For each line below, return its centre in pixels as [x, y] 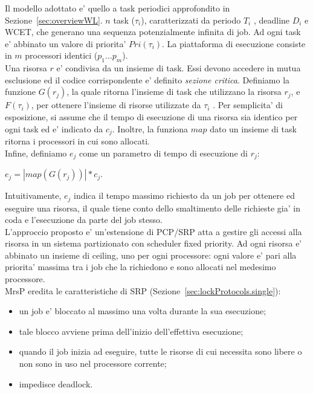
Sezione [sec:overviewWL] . [54, 20]
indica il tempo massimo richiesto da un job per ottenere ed [184, 195]
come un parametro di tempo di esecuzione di [163, 153]
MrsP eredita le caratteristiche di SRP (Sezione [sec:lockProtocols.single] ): [143, 290]
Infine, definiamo [36, 153]
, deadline [272, 20]
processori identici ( [61, 55]
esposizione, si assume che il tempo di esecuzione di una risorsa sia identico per [151, 116]
